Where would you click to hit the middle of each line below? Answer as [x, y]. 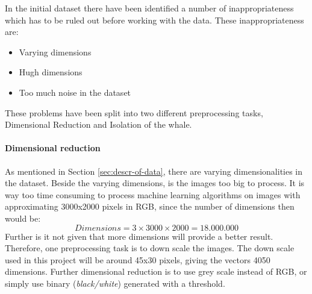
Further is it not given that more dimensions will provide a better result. [139, 236]
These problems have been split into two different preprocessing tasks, [134, 112]
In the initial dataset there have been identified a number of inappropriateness [149, 8]
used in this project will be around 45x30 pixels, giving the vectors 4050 [138, 259]
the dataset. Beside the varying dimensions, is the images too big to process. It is [155, 183]
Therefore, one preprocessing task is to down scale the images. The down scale [150, 248]
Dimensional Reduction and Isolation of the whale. [98, 124]
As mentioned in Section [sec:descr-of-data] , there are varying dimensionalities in [154, 171]
